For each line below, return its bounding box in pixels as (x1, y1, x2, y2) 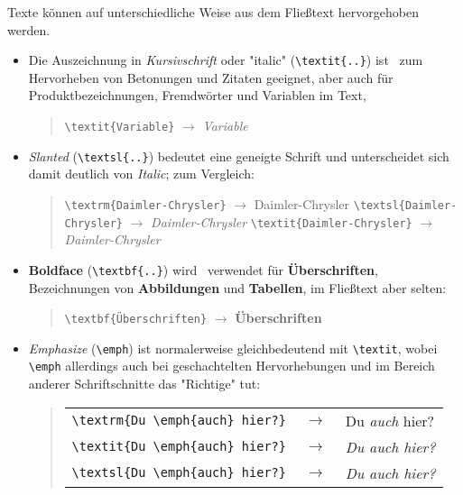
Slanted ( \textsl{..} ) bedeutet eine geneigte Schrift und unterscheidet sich (28, 146, 449, 165)
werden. (7, 20, 51, 39)
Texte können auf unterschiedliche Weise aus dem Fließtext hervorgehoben (7, 3, 419, 21)
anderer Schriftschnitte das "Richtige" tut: (28, 374, 261, 393)
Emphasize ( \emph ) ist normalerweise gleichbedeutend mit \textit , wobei (28, 338, 438, 357)
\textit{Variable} (64, 121, 175, 134)
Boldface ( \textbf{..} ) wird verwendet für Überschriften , (28, 260, 378, 279)
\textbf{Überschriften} (64, 313, 208, 326)
